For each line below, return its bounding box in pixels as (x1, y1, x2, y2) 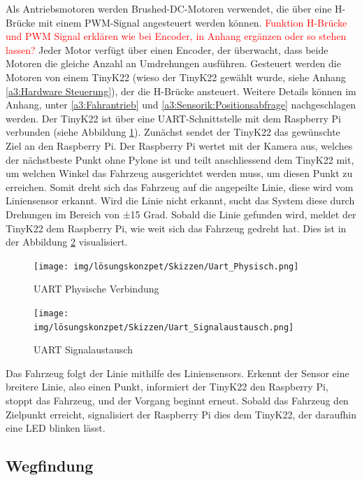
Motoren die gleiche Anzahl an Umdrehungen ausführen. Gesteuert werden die (6, 56, 341, 71)
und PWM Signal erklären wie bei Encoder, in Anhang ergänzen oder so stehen (6, 29, 347, 43)
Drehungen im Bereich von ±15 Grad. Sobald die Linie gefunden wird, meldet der (6, 206, 356, 221)
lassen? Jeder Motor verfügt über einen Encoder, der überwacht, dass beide (6, 42, 328, 57)
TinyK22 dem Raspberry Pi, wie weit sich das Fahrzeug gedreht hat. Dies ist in (6, 220, 347, 235)
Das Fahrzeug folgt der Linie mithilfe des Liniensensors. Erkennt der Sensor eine (6, 365, 349, 380)
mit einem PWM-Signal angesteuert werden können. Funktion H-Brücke (38, 15, 347, 29)
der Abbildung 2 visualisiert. (6, 234, 128, 249)
